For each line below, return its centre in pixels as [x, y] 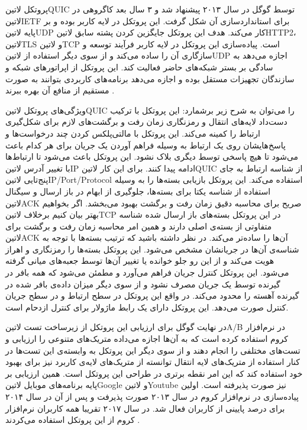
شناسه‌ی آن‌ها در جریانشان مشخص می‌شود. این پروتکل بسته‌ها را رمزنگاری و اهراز [152, 249]
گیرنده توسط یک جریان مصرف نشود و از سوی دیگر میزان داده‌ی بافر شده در [143, 284]
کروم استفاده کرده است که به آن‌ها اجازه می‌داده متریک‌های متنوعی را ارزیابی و [147, 339]
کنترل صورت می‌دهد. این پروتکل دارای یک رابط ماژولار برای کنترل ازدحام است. [147, 307]
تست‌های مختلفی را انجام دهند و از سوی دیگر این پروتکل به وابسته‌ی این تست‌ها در [153, 350]
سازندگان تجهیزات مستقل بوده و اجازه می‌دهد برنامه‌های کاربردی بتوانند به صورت [150, 78]
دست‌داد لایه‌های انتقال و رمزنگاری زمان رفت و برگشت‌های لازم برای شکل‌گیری [146, 122]
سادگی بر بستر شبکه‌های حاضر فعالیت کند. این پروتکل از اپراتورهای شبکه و [139, 67]
